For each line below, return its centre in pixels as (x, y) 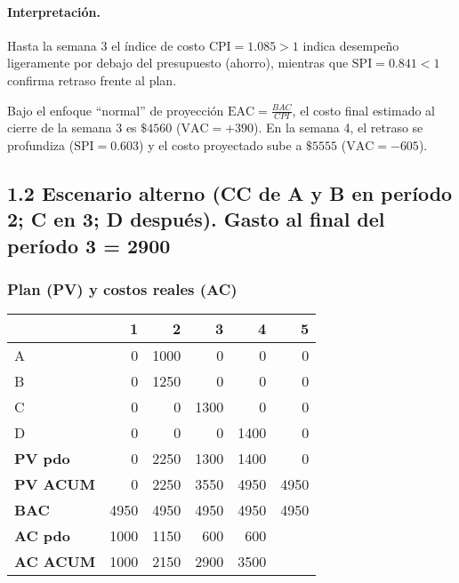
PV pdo (42, 459)
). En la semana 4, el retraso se (338, 128)
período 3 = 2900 (89, 245)
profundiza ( (41, 145)
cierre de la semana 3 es (72, 128)
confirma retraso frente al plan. (92, 80)
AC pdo (42, 536)
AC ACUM (55, 562)
